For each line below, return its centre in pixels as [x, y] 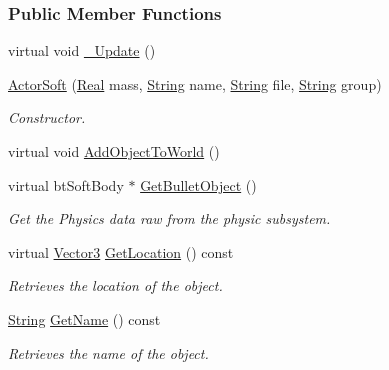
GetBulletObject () [198, 184]
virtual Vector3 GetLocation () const [121, 251]
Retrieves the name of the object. [108, 352]
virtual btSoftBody [66, 184]
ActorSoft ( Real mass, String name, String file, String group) [195, 83]
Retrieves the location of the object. [115, 285]
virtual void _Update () [82, 50]
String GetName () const [84, 318]
